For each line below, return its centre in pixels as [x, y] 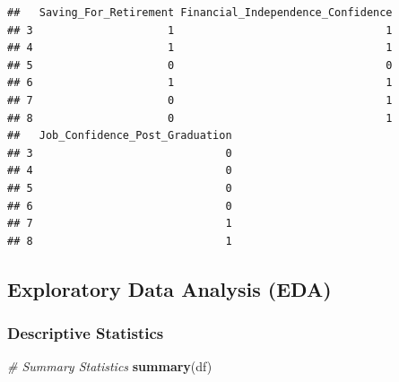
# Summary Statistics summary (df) [110, 366]
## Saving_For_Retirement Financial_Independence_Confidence [200, 13]
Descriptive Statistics [86, 333]
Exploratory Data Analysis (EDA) [169, 288]
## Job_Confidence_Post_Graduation [120, 136]
